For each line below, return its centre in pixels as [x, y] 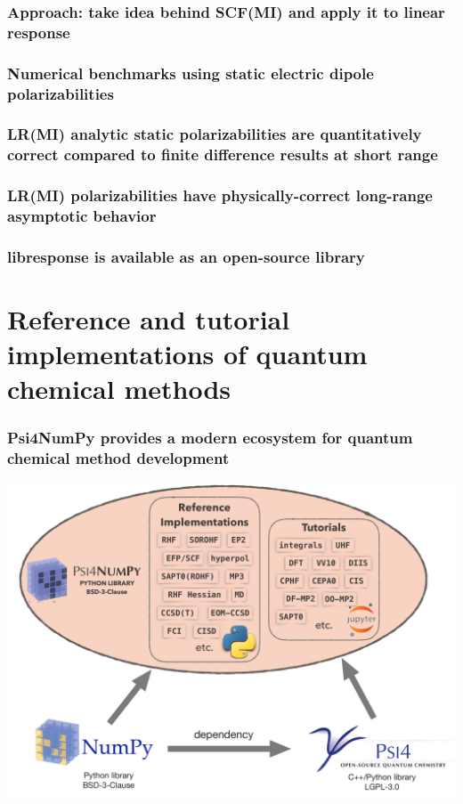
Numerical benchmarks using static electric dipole [191, 73]
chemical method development [118, 457]
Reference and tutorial [149, 319]
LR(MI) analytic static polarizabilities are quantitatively [215, 134]
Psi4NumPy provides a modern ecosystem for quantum [210, 437]
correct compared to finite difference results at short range [223, 154]
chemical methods [119, 389]
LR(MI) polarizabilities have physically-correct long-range [220, 195]
